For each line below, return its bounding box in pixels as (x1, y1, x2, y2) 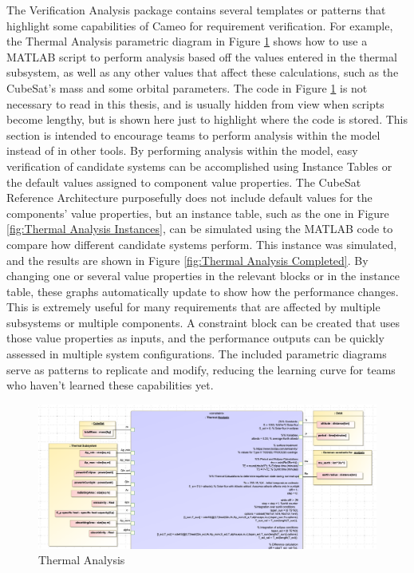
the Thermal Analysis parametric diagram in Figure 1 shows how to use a (6, 33, 368, 49)
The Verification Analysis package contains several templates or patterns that (6, 2, 386, 18)
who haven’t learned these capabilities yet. (6, 377, 214, 393)
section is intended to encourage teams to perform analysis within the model (6, 126, 380, 143)
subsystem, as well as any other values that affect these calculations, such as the (6, 64, 399, 81)
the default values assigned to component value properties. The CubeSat (6, 173, 361, 190)
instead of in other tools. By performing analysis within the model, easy (6, 142, 358, 159)
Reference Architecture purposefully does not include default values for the (6, 189, 373, 206)
